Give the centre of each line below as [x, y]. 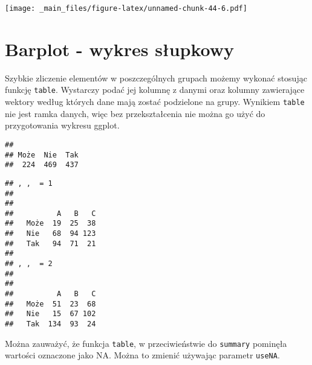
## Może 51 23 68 [50, 304]
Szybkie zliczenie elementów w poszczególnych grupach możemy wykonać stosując [156, 78]
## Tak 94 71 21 [50, 243]
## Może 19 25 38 [50, 224]
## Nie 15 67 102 [50, 314]
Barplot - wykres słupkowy [120, 49]
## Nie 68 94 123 [50, 234]
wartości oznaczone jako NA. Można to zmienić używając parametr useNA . [142, 355]
